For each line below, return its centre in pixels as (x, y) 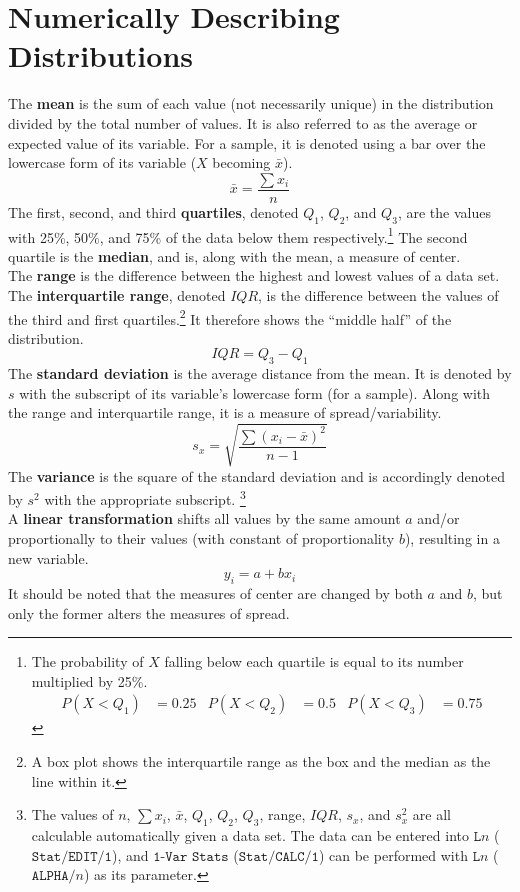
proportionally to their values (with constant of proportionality (201, 537)
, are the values (444, 211)
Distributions (100, 55)
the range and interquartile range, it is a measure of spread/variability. (225, 412)
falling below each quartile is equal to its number (314, 661)
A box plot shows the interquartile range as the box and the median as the (261, 760)
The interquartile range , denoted (117, 294)
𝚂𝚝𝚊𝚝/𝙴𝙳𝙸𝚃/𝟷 (71, 856)
